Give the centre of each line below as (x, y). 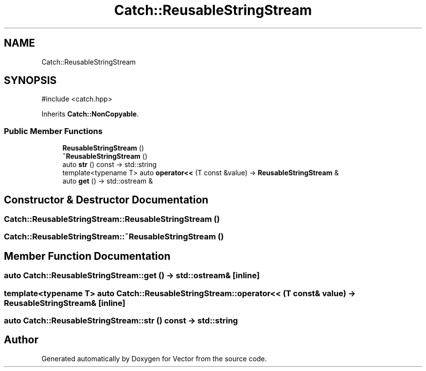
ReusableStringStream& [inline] (65, 303)
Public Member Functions (53, 131)
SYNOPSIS (30, 81)
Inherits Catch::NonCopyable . (90, 114)
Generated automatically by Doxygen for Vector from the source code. (154, 358)
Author (21, 340)
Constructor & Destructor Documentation (106, 200)
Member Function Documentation (87, 256)
